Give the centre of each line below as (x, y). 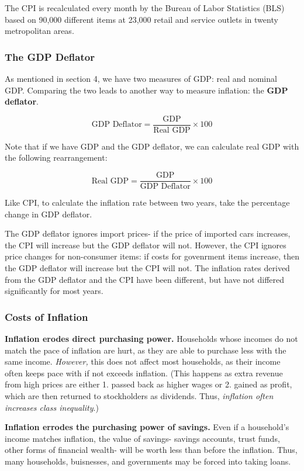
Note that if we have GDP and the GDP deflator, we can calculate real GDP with (152, 146)
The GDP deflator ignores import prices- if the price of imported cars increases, (148, 233)
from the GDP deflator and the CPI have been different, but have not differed (145, 279)
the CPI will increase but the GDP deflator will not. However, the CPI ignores (146, 245)
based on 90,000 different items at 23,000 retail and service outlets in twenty (141, 19)
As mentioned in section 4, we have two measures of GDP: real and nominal (141, 78)
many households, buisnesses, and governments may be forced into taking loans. (148, 461)
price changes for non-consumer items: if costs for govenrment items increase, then (152, 256)
